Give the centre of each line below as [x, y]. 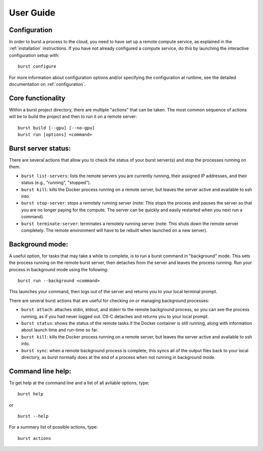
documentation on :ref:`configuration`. [47, 84]
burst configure [37, 66]
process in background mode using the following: [59, 269]
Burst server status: [40, 148]
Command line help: [40, 371]
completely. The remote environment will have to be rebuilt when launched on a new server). [114, 230]
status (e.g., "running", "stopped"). [56, 183]
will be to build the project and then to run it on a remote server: [73, 116]
